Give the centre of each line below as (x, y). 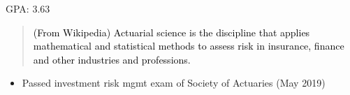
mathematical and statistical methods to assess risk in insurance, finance (189, 46)
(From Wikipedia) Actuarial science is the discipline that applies (172, 32)
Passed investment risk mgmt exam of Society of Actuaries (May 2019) (174, 83)
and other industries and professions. (112, 59)
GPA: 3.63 (28, 8)
